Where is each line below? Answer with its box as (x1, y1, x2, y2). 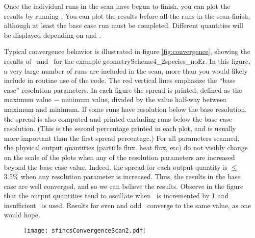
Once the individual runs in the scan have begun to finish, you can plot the (4, 1, 230, 11)
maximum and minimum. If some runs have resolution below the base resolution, (4, 104, 247, 114)
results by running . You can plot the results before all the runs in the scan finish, (4, 10, 250, 21)
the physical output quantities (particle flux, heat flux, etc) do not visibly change (4, 142, 248, 153)
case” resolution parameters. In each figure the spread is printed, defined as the (4, 84, 242, 95)
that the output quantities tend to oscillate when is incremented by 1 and (4, 190, 229, 201)
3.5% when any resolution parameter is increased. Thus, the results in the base (4, 171, 241, 182)
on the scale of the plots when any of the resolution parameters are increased (4, 152, 235, 162)
